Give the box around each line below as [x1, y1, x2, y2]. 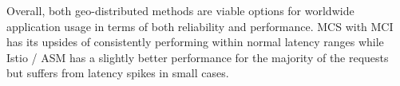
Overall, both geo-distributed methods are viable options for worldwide [6, 2, 354, 18]
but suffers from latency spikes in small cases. [6, 64, 229, 81]
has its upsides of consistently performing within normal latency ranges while [6, 33, 384, 50]
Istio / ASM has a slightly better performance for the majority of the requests [6, 49, 389, 65]
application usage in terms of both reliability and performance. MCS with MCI [6, 18, 394, 34]
